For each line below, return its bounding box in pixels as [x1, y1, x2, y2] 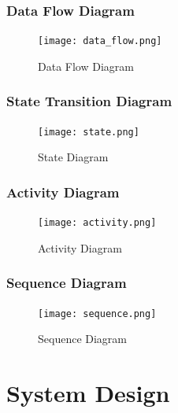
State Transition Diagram [6, 91, 172, 111]
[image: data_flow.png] [38, 35, 162, 47]
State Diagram [38, 149, 109, 165]
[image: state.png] [38, 126, 139, 138]
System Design [6, 377, 170, 409]
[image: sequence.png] [38, 308, 157, 319]
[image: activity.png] [38, 217, 157, 229]
